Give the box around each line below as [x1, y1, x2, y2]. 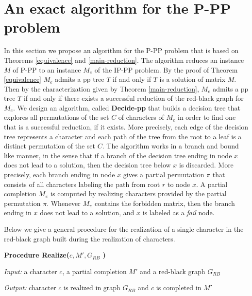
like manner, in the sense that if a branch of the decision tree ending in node [4, 150, 232, 160]
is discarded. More [179, 160, 234, 170]
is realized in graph [64, 282, 120, 293]
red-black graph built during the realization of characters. [4, 233, 175, 243]
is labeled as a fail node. [142, 207, 215, 218]
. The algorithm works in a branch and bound [102, 141, 239, 151]
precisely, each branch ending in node [4, 169, 115, 180]
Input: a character [4, 266, 57, 276]
